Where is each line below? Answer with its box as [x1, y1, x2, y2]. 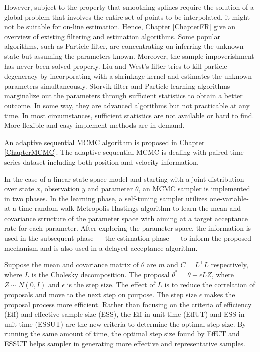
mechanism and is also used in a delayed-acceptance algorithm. [4, 242, 198, 253]
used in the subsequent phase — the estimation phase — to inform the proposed [4, 233, 251, 243]
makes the [204, 289, 235, 300]
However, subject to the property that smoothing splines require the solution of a [4, 2, 254, 12]
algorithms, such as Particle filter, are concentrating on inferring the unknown [4, 41, 244, 51]
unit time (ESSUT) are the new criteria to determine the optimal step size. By [4, 318, 246, 329]
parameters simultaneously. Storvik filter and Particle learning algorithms [4, 80, 230, 91]
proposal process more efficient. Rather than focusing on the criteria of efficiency [4, 299, 252, 309]
